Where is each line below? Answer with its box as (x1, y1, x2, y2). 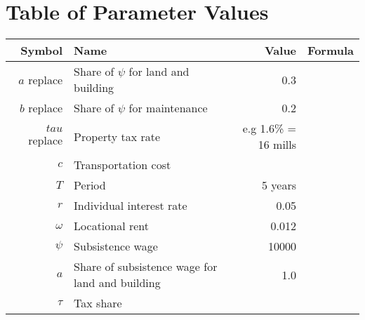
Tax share (74, 295, 122, 312)
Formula (307, 42, 354, 59)
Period (74, 177, 106, 194)
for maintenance (128, 100, 208, 116)
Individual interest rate (74, 197, 187, 214)
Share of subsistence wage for (74, 258, 218, 275)
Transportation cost (74, 156, 171, 173)
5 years (262, 177, 297, 194)
